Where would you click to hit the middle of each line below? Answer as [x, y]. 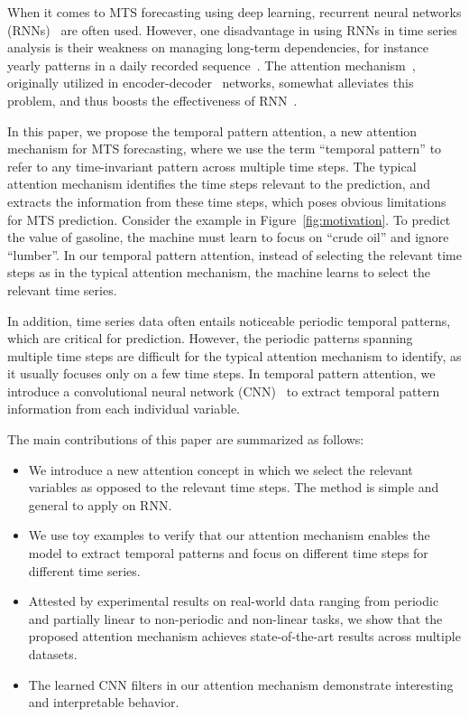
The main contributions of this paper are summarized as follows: [186, 439]
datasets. [53, 654]
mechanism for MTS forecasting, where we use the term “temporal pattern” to [225, 149]
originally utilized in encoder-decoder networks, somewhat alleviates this [211, 83]
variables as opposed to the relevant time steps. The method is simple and [234, 487]
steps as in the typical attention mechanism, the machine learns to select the [219, 272]
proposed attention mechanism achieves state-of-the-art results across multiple [244, 636]
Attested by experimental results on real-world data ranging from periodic [234, 601]
